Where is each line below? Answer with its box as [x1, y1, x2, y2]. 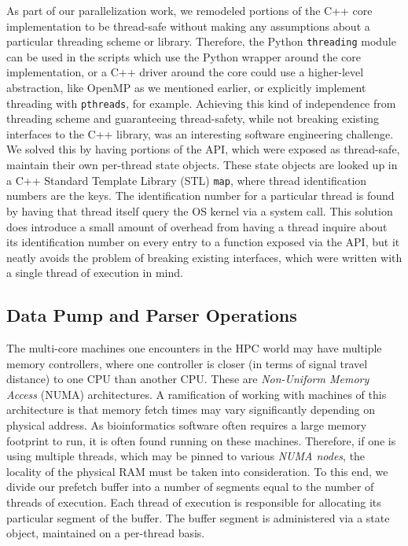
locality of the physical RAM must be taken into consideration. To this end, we [6, 463, 388, 479]
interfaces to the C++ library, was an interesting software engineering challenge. [6, 125, 394, 142]
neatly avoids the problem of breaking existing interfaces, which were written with [6, 249, 402, 265]
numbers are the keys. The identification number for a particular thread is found [6, 187, 395, 204]
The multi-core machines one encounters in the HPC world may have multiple [6, 340, 382, 356]
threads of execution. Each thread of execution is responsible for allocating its [6, 494, 381, 511]
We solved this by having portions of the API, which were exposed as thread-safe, [6, 141, 400, 157]
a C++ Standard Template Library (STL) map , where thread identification [6, 172, 367, 188]
